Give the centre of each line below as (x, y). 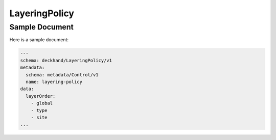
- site (39, 117)
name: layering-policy (54, 82)
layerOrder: (41, 96)
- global (42, 103)
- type (39, 110)
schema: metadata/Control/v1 (62, 75)
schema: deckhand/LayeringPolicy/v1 (66, 60)
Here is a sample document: (39, 40)
